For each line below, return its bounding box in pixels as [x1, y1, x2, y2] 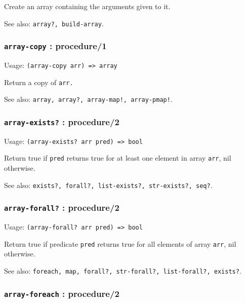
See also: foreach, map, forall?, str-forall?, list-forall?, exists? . [4, 266, 241, 276]
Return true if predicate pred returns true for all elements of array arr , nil [4, 238, 236, 249]
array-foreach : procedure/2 [4, 287, 119, 299]
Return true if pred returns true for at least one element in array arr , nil [4, 153, 231, 163]
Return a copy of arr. [4, 77, 73, 87]
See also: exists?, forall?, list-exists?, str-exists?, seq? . [4, 179, 213, 190]
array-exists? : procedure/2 [4, 115, 119, 128]
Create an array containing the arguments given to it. [4, 1, 171, 11]
